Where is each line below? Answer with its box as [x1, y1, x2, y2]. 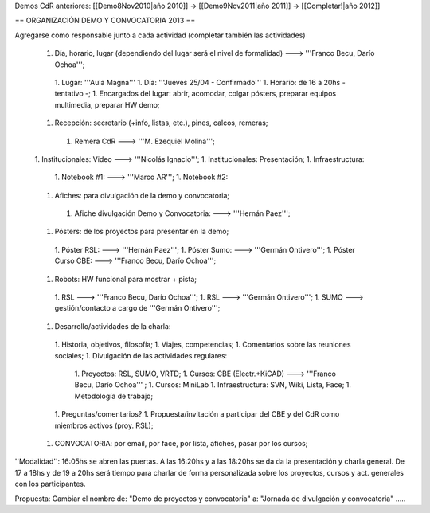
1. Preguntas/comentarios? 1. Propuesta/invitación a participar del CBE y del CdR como [54, 409, 340, 419]
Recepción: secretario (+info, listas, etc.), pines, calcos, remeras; [54, 118, 268, 127]
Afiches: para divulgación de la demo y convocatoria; [54, 190, 230, 200]
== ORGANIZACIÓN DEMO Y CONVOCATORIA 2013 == [14, 16, 196, 25]
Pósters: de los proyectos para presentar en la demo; [54, 227, 229, 237]
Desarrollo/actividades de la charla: [54, 321, 171, 331]
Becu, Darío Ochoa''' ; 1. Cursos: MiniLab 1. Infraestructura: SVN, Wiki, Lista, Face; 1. [74, 380, 352, 390]
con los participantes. [14, 479, 87, 489]
